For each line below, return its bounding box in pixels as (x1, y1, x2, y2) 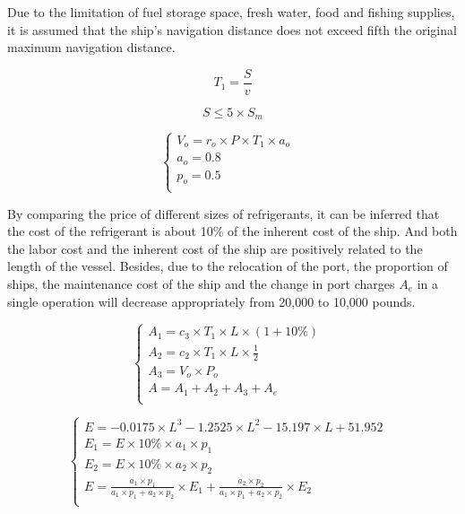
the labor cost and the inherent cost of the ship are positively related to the (7, 239, 423, 257)
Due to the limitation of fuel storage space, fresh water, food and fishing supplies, (7, 3, 455, 21)
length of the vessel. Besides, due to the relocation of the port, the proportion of (7, 257, 448, 275)
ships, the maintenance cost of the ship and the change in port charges (7, 274, 395, 292)
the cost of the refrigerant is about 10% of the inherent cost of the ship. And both (7, 222, 458, 240)
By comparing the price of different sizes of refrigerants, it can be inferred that (7, 204, 440, 222)
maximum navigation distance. (7, 38, 176, 57)
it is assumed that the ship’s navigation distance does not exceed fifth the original (7, 20, 457, 39)
